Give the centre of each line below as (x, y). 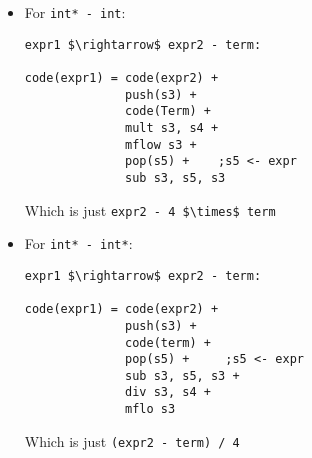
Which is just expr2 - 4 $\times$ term (150, 209)
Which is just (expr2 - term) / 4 (132, 440)
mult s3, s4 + (172, 127)
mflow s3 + (161, 144)
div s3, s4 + (168, 392)
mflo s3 (150, 409)
